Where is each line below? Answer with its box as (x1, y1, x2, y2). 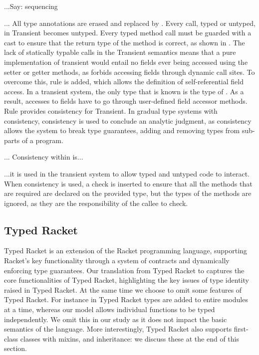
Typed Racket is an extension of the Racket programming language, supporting (4, 245, 247, 256)
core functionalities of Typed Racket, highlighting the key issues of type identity (4, 275, 249, 285)
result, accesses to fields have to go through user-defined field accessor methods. (4, 96, 248, 106)
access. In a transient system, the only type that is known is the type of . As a (4, 86, 244, 96)
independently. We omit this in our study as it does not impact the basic (4, 314, 227, 324)
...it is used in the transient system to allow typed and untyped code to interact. (4, 168, 250, 178)
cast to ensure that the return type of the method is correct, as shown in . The (4, 37, 245, 47)
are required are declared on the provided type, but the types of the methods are (4, 188, 252, 198)
